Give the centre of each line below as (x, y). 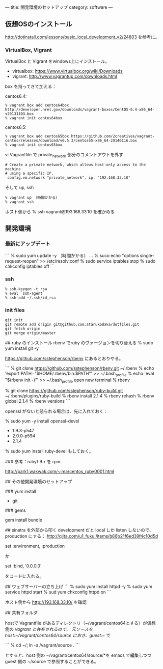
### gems (15, 510)
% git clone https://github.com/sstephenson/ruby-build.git (64, 390)
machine (13, 169)
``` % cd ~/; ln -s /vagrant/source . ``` (42, 645)
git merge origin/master (30, 333)
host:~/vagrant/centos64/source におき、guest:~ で (58, 635)
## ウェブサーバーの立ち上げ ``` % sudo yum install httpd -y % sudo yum (79, 586)
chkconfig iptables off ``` (30, 266)
